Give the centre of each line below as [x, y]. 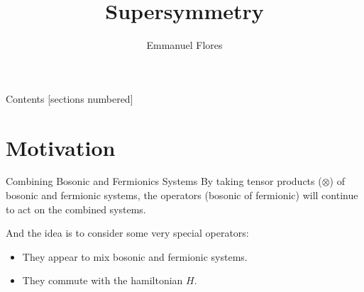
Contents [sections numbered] [70, 98]
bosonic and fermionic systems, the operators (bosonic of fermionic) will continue [182, 195]
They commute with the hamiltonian [103, 280]
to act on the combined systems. [76, 209]
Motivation [61, 147]
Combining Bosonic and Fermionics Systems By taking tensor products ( [164, 181]
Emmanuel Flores [184, 45]
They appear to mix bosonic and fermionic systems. [135, 256]
